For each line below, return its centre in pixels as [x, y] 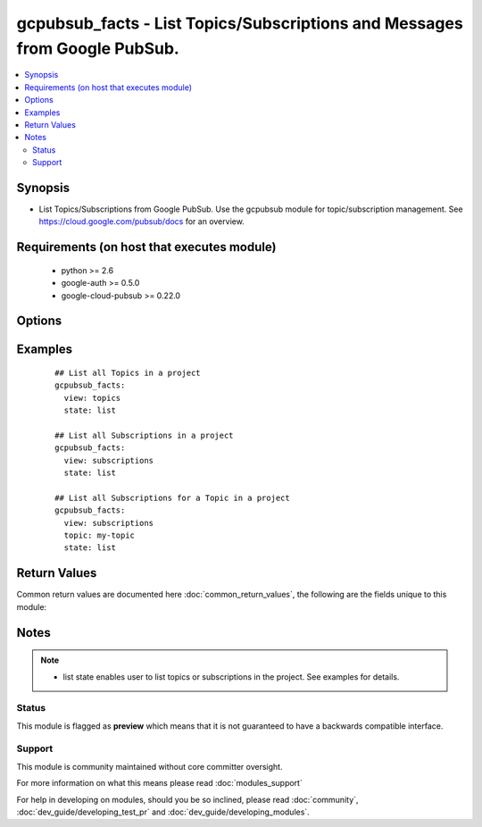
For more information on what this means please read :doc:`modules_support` [159, 783]
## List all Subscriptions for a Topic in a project [172, 497]
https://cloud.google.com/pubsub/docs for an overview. [141, 221]
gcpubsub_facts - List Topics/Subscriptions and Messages [240, 23]
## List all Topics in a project [128, 372]
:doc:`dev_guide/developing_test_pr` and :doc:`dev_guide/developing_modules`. [163, 812]
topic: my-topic [100, 535]
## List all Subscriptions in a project [144, 435]
